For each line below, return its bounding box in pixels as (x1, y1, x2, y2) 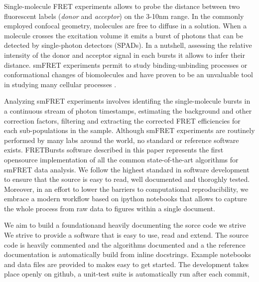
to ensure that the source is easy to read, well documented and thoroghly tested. (4, 174, 250, 184)
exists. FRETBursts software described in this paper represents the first (4, 144, 224, 155)
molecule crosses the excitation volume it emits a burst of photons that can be (4, 30, 243, 40)
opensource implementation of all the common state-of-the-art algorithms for (4, 154, 239, 164)
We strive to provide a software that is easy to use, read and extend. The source (4, 230, 249, 240)
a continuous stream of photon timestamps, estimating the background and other (4, 105, 252, 116)
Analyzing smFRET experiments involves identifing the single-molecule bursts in (4, 96, 251, 106)
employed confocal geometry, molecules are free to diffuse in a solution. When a (4, 20, 247, 31)
